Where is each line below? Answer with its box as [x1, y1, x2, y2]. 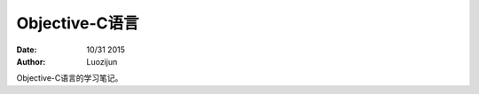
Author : [16, 56, 46, 67]
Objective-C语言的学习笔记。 [16, 73, 123, 83]
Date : [16, 44, 37, 55]
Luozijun [86, 56, 118, 67]
